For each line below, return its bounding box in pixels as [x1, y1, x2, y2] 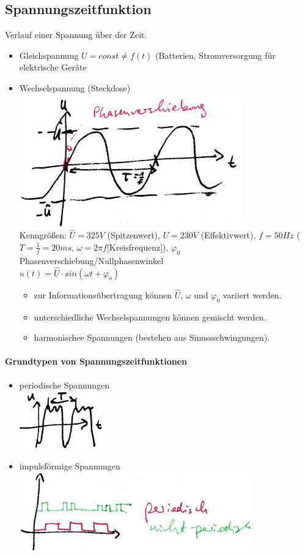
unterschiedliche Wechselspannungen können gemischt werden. [34, 310, 266, 323]
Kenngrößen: [19, 229, 67, 241]
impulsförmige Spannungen [19, 459, 120, 472]
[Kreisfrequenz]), [106, 240, 169, 253]
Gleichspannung [19, 48, 79, 61]
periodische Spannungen [19, 378, 109, 391]
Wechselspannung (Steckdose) [19, 81, 131, 94]
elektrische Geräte [19, 61, 87, 74]
